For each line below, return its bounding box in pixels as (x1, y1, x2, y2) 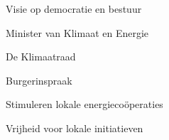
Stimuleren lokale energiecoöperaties (6, 97, 163, 112)
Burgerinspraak (6, 72, 72, 87)
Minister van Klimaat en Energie (6, 25, 149, 40)
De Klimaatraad (6, 49, 76, 64)
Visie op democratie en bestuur (6, 1, 142, 16)
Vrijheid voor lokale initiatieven (6, 120, 143, 135)
